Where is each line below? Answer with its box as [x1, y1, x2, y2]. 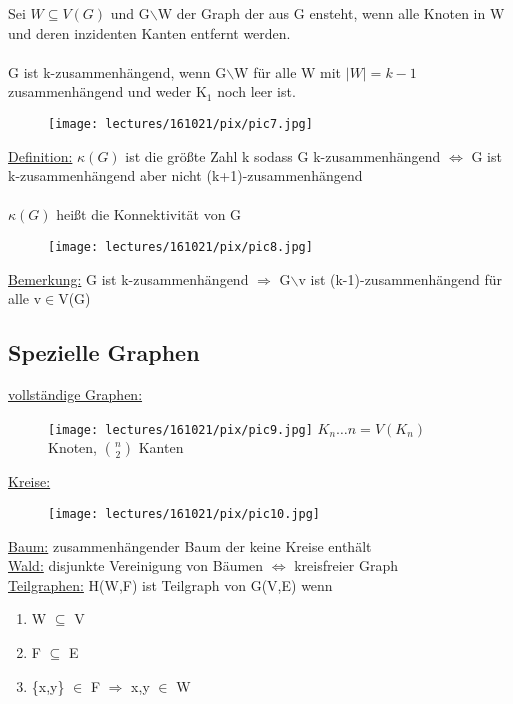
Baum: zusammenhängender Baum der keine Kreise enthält [8, 535, 372, 556]
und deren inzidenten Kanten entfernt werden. [8, 22, 291, 43]
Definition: [8, 145, 73, 166]
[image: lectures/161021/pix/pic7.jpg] [48, 116, 313, 131]
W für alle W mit [234, 61, 342, 82]
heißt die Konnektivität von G [56, 204, 242, 225]
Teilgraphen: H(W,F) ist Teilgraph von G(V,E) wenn [8, 574, 333, 595]
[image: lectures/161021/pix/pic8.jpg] [48, 240, 313, 254]
